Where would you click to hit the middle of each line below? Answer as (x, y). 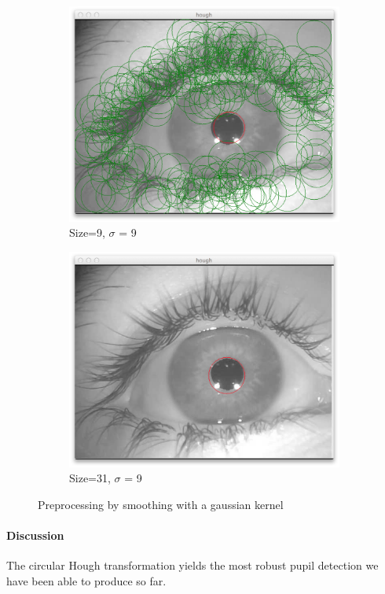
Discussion (35, 535)
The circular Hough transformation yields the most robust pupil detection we (192, 565)
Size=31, (90, 478)
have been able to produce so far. (86, 580)
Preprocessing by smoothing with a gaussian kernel (161, 504)
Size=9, (87, 232)
